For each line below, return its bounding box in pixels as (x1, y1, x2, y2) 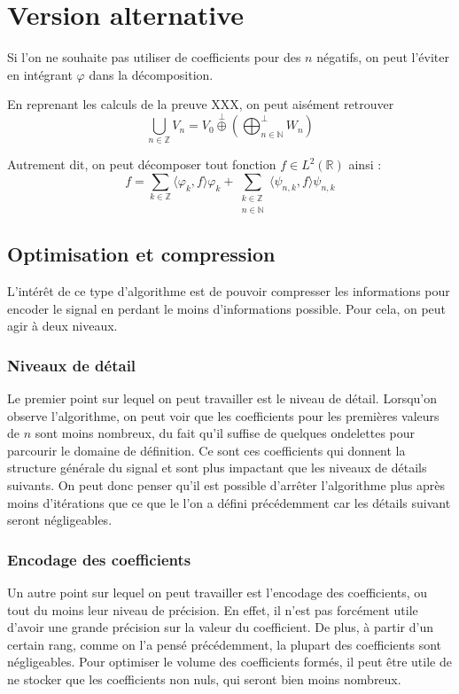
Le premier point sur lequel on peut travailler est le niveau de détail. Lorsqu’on (7, 389, 438, 408)
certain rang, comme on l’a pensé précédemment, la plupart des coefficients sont (7, 635, 442, 653)
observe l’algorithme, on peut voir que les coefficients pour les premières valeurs (7, 406, 440, 425)
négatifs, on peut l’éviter (316, 48, 449, 66)
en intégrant (7, 65, 73, 83)
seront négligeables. (7, 511, 113, 529)
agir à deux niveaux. (7, 316, 118, 335)
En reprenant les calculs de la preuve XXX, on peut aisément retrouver (7, 95, 394, 113)
